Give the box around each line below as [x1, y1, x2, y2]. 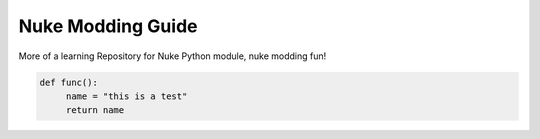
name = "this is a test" [65, 90, 188, 102]
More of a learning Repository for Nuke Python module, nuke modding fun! [18, 50, 327, 62]
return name [65, 105, 125, 116]
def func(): [39, 76, 99, 88]
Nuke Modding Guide [18, 15, 198, 37]
